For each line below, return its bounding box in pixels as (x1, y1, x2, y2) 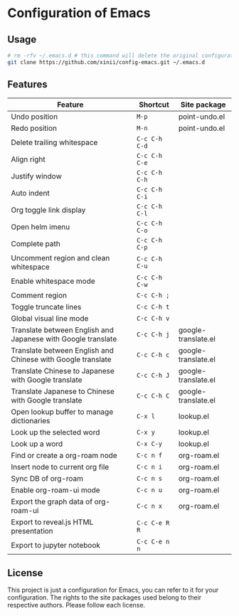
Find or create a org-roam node (11, 450, 117, 460)
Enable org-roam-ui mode (11, 485, 101, 495)
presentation (11, 526, 53, 536)
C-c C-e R (136, 519, 170, 527)
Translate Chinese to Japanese (11, 366, 115, 376)
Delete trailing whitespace (11, 137, 98, 147)
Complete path (11, 238, 60, 248)
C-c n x (136, 501, 162, 510)
